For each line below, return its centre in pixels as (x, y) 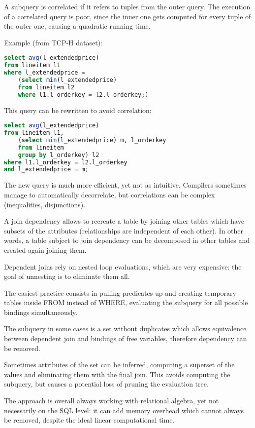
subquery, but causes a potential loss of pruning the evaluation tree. (106, 384)
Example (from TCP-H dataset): (53, 42)
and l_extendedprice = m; (46, 170)
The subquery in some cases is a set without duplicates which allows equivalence (125, 329)
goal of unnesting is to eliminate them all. (67, 276)
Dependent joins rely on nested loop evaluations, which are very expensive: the (123, 266)
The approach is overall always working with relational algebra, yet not (112, 401)
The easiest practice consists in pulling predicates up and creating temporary (120, 292)
